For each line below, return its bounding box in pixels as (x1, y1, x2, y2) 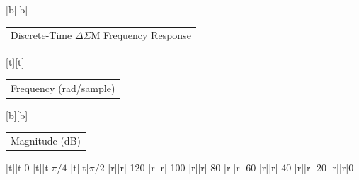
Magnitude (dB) (11, 133, 81, 148)
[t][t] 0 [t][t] (6, 160, 52, 175)
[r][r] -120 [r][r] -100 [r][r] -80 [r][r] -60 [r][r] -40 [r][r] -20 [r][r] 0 (108, 160, 354, 175)
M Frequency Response (91, 28, 191, 43)
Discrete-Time (11, 28, 72, 43)
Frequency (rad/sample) (11, 80, 115, 95)
